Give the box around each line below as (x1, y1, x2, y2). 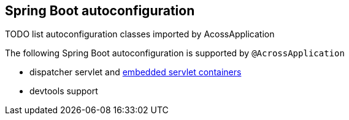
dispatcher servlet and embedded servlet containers (29, 67, 242, 78)
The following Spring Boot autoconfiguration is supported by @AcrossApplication (5, 48, 345, 59)
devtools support (29, 86, 98, 97)
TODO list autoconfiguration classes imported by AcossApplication (5, 29, 275, 40)
